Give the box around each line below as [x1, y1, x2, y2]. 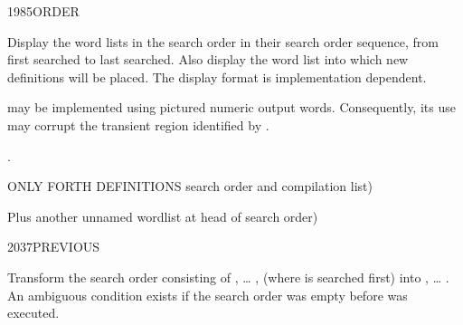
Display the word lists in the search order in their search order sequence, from [7, 32, 439, 51]
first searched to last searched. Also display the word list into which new [7, 50, 409, 69]
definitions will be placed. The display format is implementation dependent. [7, 67, 427, 86]
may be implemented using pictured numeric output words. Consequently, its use [7, 98, 456, 117]
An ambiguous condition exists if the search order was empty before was [7, 285, 408, 304]
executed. [7, 303, 60, 322]
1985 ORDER [7, 2, 80, 20]
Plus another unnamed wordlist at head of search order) [7, 206, 318, 225]
